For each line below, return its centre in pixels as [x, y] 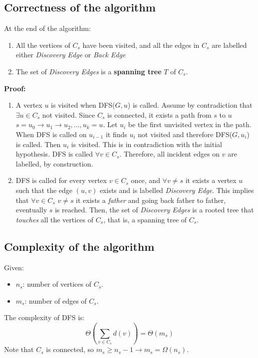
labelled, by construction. [54, 163]
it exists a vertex [211, 180]
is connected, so [70, 349]
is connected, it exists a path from [159, 114]
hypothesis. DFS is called [54, 154]
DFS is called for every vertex [61, 180]
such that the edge [44, 190]
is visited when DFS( [83, 105]
